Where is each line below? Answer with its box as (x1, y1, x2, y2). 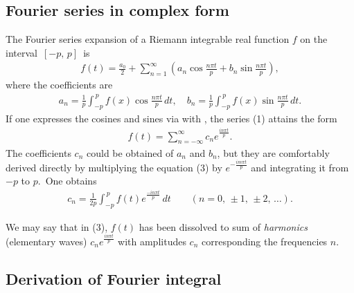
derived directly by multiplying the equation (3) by (6, 160, 222, 174)
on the (300, 32, 328, 46)
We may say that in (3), (6, 219, 108, 234)
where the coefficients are (6, 77, 113, 92)
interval (6, 45, 37, 59)
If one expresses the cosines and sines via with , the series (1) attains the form (6, 111, 337, 126)
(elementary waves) (6, 234, 87, 248)
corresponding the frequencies (202, 234, 328, 248)
